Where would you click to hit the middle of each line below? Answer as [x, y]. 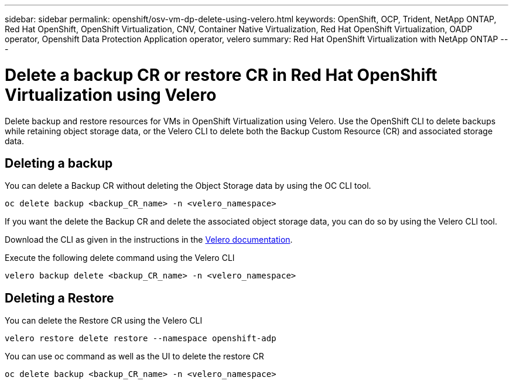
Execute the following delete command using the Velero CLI [120, 258]
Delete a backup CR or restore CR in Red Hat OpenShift [221, 75]
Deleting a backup [59, 163]
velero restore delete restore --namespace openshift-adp [141, 339]
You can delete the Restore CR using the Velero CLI [104, 321]
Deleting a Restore [59, 298]
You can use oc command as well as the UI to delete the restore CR [134, 356]
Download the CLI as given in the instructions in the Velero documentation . [149, 240]
